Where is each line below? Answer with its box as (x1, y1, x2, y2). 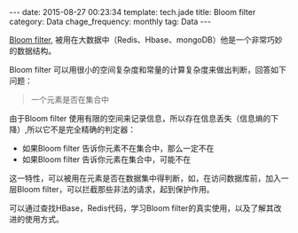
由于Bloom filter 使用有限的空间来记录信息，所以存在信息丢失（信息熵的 (9, 113, 271, 123)
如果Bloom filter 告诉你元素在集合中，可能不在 (21, 154, 192, 165)
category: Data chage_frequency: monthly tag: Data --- (9, 16, 211, 27)
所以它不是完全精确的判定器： (27, 124, 137, 135)
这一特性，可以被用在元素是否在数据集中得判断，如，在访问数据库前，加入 (9, 173, 281, 183)
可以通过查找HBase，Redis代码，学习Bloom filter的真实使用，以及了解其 (9, 203, 274, 214)
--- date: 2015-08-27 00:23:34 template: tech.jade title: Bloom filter (9, 7, 256, 17)
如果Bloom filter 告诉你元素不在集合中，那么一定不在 (21, 144, 215, 153)
